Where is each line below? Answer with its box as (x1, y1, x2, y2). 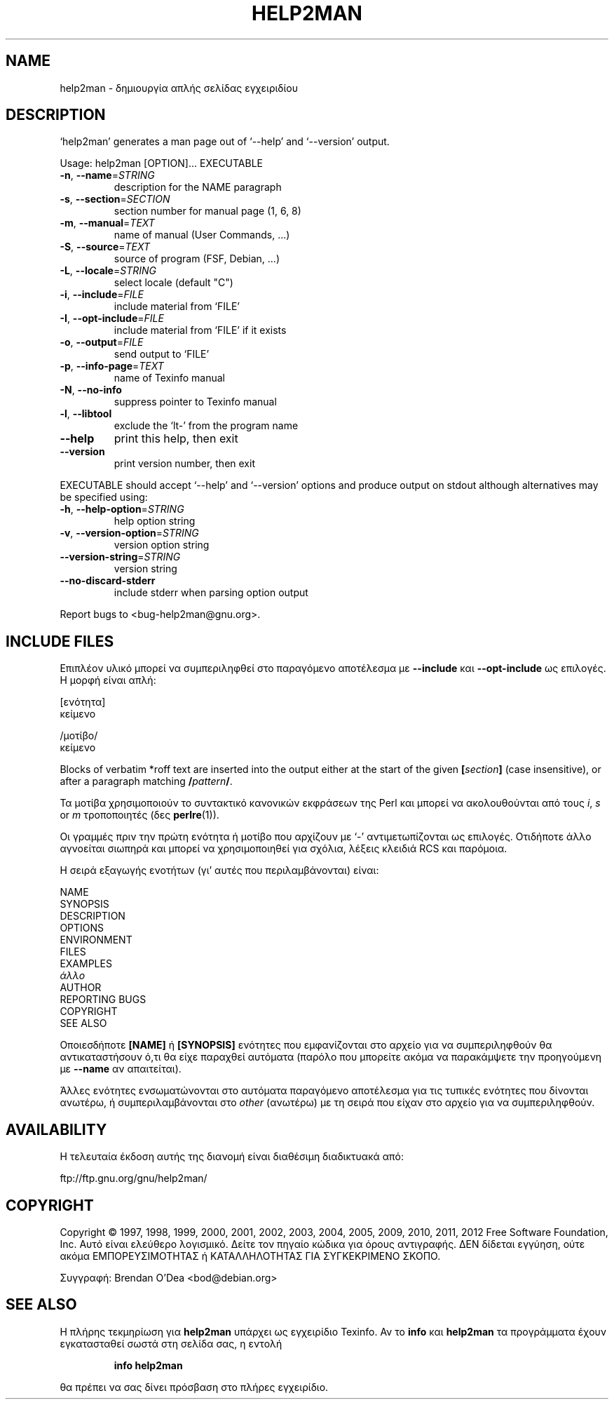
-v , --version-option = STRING (60, 527, 199, 539)
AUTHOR (60, 981, 102, 994)
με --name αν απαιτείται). (60, 1063, 182, 1075)
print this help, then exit (114, 431, 238, 446)
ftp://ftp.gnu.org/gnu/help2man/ (60, 1172, 207, 1185)
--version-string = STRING (60, 551, 181, 563)
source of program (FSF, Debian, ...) (114, 253, 280, 265)
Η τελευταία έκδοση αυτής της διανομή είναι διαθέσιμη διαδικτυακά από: (60, 1150, 404, 1163)
